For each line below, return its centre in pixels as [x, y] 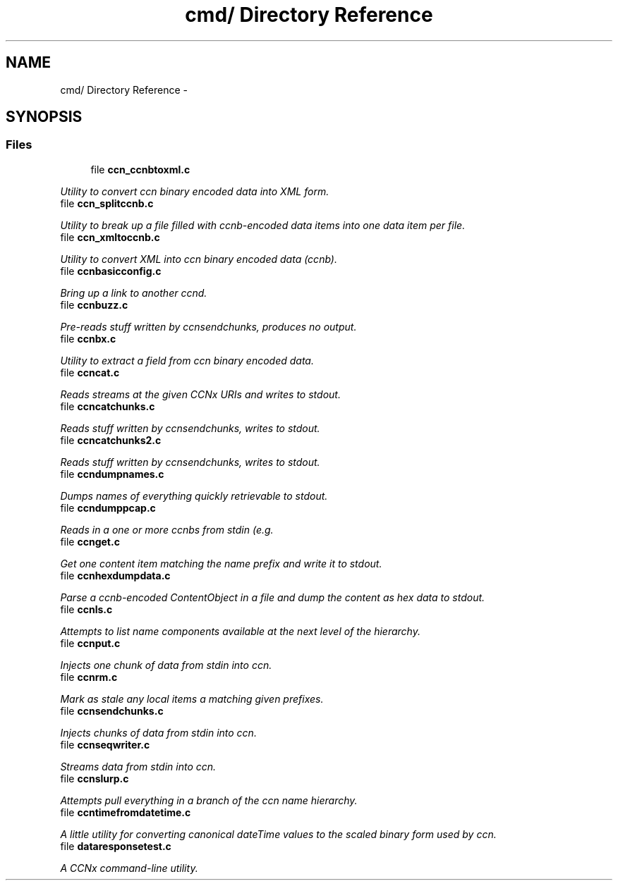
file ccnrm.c [89, 677]
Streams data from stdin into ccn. [138, 766]
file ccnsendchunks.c [112, 710]
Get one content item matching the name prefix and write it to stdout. [221, 563]
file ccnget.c [90, 541]
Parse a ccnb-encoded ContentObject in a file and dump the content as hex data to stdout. [273, 597]
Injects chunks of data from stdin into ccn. [158, 732]
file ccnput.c [90, 643]
